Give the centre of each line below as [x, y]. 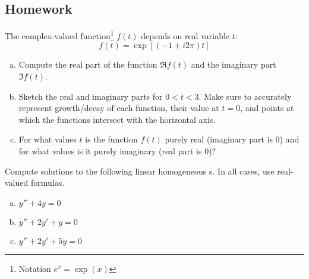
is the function [111, 139]
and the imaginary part [234, 64]
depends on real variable [185, 35]
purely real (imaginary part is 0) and [232, 139]
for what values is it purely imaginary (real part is [110, 151]
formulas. [48, 183]
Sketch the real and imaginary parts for [91, 96]
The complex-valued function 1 [59, 35]
